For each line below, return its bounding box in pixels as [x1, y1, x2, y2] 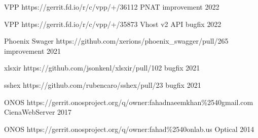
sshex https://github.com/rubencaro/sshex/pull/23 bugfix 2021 [4, 79, 201, 90]
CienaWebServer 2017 [4, 107, 72, 117]
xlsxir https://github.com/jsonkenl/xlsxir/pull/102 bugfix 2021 [4, 62, 200, 73]
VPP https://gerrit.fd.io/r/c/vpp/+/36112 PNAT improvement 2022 [4, 2, 219, 12]
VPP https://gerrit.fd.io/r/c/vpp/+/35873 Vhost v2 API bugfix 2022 [4, 18, 222, 29]
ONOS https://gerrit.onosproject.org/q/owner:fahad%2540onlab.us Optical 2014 [4, 123, 254, 134]
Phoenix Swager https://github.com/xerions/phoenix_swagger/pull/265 [4, 36, 229, 46]
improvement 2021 [4, 45, 61, 56]
